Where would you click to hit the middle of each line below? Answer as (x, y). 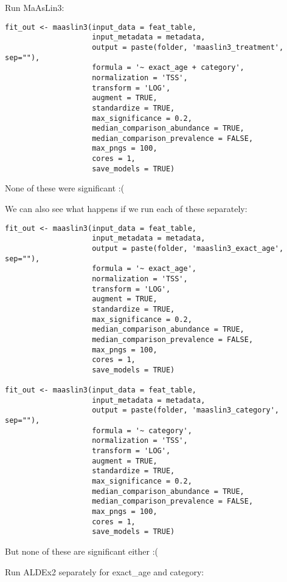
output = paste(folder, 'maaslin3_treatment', (188, 47)
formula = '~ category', (142, 430)
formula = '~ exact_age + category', (168, 68)
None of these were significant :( (65, 188)
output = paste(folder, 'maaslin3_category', (186, 410)
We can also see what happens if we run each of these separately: (126, 209)
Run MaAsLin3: (35, 7)
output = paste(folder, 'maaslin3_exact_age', (188, 248)
